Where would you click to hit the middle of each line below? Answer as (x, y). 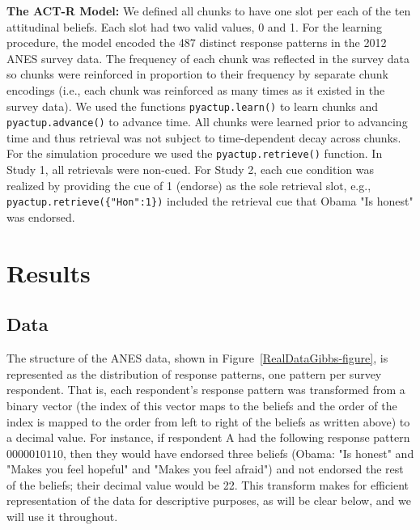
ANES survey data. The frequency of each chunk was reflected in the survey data (208, 58)
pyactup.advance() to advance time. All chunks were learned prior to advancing (207, 122)
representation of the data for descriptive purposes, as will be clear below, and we (209, 500)
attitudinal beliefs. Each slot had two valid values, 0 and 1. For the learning (194, 26)
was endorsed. (41, 216)
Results (49, 272)
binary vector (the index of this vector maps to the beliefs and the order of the (202, 405)
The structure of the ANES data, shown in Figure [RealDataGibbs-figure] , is (197, 358)
